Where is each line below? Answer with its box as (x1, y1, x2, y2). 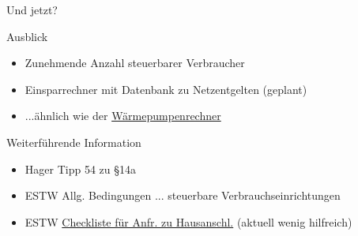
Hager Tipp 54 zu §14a (24, 160, 137, 177)
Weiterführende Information (6, 133, 141, 150)
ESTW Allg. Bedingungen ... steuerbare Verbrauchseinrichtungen (24, 187, 341, 204)
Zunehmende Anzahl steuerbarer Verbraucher (24, 54, 245, 71)
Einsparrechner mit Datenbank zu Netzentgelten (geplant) (24, 81, 307, 97)
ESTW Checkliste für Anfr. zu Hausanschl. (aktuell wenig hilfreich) (24, 213, 352, 230)
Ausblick (6, 28, 48, 44)
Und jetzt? (6, 2, 58, 17)
